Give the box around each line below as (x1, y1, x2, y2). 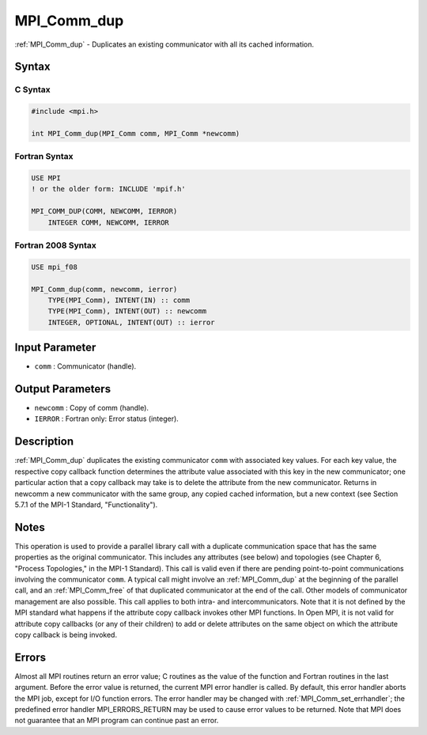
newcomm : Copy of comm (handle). (34, 403, 149, 413)
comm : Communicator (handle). (34, 362, 137, 371)
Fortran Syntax (14, 151, 74, 162)
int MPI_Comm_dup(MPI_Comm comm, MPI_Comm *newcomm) (31, 129, 240, 138)
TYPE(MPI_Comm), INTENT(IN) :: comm (47, 295, 190, 305)
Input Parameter (14, 341, 96, 354)
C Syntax (14, 84, 51, 95)
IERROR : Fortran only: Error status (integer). (34, 414, 179, 423)
